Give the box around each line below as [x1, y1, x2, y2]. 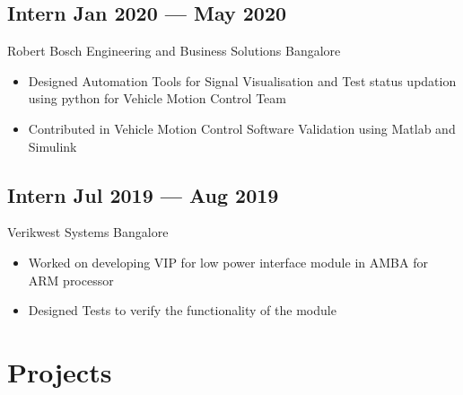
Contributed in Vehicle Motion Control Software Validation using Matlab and [28, 118, 456, 137]
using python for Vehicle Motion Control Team [28, 89, 286, 108]
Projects [7, 353, 112, 390]
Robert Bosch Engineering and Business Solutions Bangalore [7, 41, 341, 60]
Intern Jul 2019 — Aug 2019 [7, 180, 279, 208]
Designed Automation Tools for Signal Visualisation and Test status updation [28, 71, 457, 90]
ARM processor [28, 270, 114, 289]
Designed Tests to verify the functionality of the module [28, 301, 336, 320]
